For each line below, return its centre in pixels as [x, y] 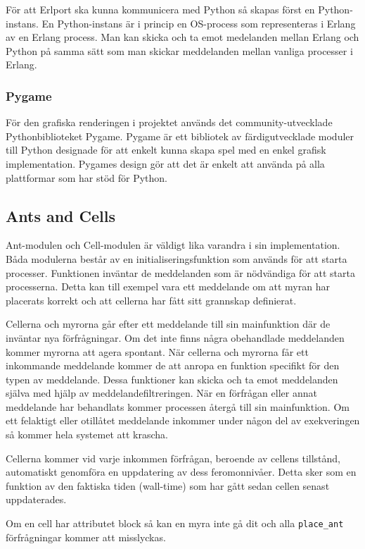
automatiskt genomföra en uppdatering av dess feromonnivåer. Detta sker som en [181, 472]
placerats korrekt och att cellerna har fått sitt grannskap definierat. [151, 300]
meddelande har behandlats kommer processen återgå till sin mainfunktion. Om [178, 406]
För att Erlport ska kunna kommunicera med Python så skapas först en [160, 9]
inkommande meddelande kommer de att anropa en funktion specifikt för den [173, 365]
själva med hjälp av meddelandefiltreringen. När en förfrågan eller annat [161, 393]
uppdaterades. [36, 499]
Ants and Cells [61, 215]
